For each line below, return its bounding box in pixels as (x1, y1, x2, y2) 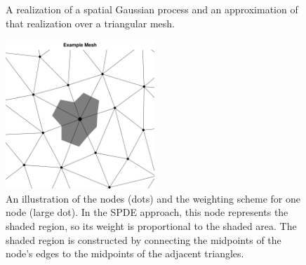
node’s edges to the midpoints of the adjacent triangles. (6, 246, 244, 261)
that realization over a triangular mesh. (6, 15, 175, 30)
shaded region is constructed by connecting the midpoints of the (6, 232, 281, 247)
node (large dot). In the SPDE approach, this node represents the (6, 205, 288, 219)
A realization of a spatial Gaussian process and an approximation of (6, 2, 298, 16)
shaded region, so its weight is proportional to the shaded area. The (6, 218, 297, 233)
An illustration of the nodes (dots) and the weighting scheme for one (6, 191, 300, 205)
